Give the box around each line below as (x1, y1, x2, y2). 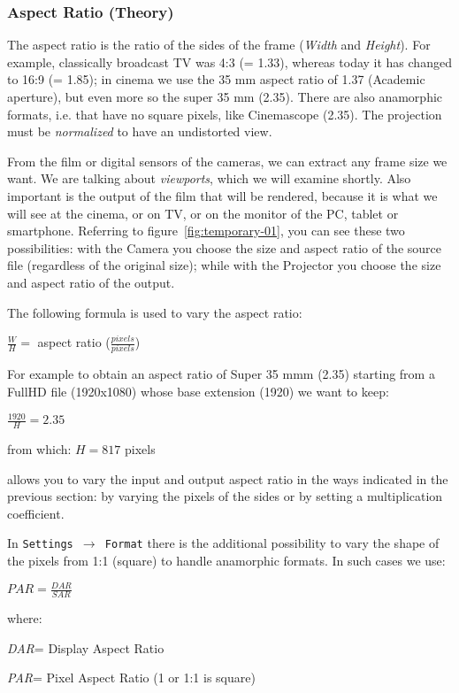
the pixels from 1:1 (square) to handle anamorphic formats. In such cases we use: (7, 551, 446, 569)
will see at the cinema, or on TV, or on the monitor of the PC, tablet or (7, 204, 399, 222)
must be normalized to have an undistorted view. (7, 122, 272, 141)
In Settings (7, 534, 73, 552)
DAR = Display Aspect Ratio (7, 638, 164, 657)
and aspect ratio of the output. (7, 273, 175, 291)
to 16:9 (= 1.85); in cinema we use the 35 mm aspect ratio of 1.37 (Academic (7, 70, 425, 89)
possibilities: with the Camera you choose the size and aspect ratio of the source (7, 238, 441, 257)
